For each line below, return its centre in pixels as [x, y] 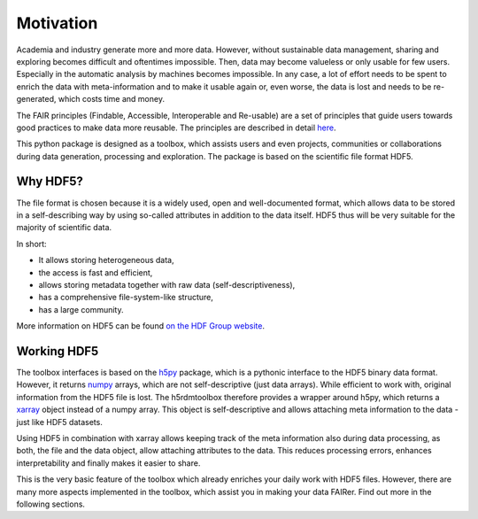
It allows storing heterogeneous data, [106, 260]
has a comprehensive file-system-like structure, [126, 298]
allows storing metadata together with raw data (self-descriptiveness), [167, 284]
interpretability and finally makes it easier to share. [108, 463]
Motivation [57, 23]
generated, [36, 99]
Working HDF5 [58, 351]
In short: [32, 244]
